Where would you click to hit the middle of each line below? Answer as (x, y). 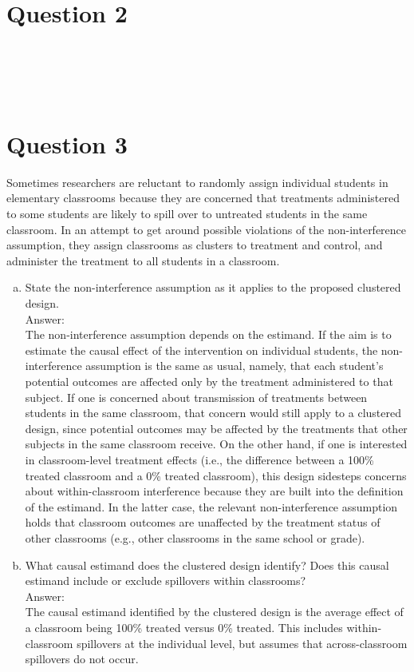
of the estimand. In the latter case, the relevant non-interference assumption (211, 506)
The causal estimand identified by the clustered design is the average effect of (214, 612)
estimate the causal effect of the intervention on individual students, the (201, 350)
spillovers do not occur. (82, 659)
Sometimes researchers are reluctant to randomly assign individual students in (197, 182)
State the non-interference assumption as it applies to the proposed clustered (213, 287)
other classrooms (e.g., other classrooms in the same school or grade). (195, 537)
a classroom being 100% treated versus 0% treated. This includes (184, 627)
